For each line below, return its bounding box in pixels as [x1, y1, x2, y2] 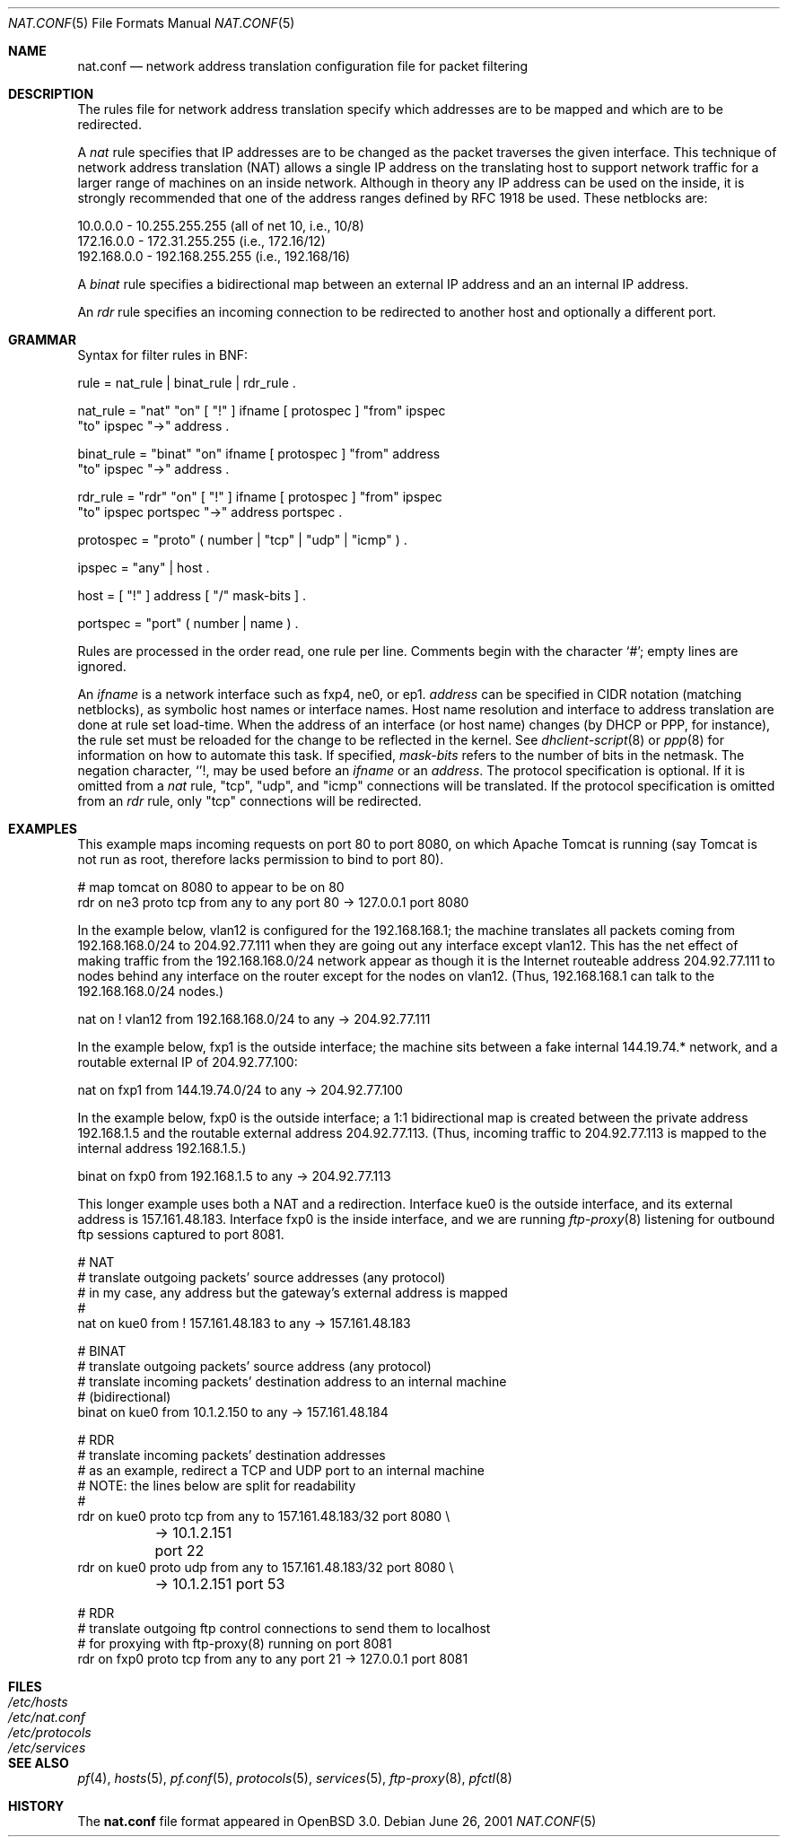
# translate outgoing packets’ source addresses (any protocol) [77, 1270, 446, 1285]
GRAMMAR [8, 332, 76, 347]
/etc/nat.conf [8, 1709, 86, 1725]
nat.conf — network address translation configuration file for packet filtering [77, 58, 529, 74]
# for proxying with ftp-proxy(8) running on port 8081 [77, 1636, 392, 1651]
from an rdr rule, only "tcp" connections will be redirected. [77, 793, 422, 808]
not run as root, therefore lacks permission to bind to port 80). [77, 852, 444, 867]
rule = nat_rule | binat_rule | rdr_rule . [77, 375, 296, 390]
